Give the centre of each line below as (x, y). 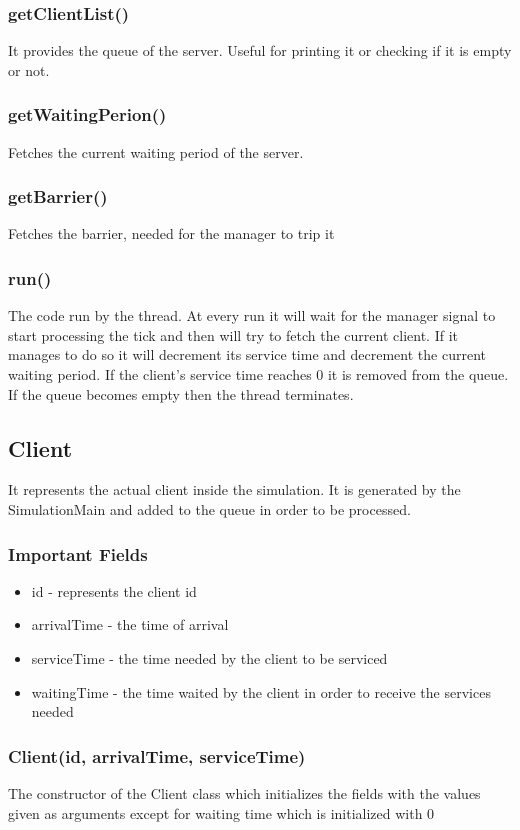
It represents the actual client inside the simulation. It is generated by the (234, 489)
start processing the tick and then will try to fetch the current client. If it (233, 334)
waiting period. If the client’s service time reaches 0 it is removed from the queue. (258, 374)
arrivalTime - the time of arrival (130, 624)
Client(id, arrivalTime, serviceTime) (157, 755)
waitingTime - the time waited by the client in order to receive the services (261, 691)
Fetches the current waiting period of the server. (156, 151)
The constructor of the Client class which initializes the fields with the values (244, 793)
